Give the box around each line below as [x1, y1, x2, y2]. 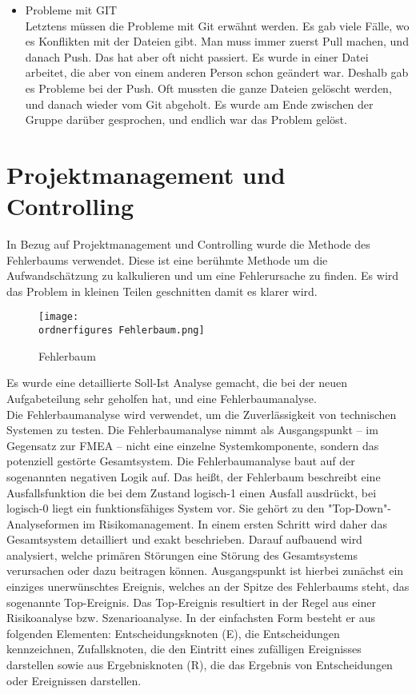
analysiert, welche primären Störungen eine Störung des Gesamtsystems [6, 546, 358, 563]
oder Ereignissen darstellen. [6, 672, 142, 688]
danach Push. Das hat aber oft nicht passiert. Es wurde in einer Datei [25, 48, 369, 65]
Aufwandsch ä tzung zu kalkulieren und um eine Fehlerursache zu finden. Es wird [6, 267, 399, 284]
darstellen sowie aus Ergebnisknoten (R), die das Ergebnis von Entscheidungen [6, 656, 393, 673]
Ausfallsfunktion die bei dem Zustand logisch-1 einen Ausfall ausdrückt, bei [6, 484, 377, 501]
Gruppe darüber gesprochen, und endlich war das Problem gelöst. [25, 111, 347, 128]
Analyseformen [6, 515, 79, 532]
